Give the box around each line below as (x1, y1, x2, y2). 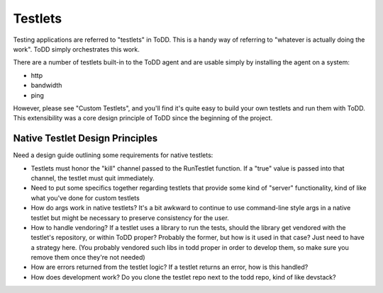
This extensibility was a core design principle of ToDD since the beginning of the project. (13, 114, 273, 122)
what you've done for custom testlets (30, 193, 140, 202)
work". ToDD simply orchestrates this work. (13, 45, 140, 53)
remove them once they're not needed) (30, 253, 145, 262)
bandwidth (30, 81, 62, 90)
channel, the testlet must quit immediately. (30, 173, 155, 182)
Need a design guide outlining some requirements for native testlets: (13, 151, 213, 159)
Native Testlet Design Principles (13, 132, 158, 144)
